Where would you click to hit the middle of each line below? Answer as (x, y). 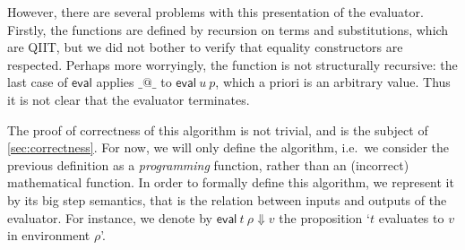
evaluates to (411, 217)
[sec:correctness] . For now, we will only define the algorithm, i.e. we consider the (228, 147)
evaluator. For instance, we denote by (110, 217)
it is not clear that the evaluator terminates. (129, 99)
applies (115, 82)
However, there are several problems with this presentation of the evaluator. (215, 12)
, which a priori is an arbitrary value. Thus (333, 82)
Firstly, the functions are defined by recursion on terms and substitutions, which (228, 29)
